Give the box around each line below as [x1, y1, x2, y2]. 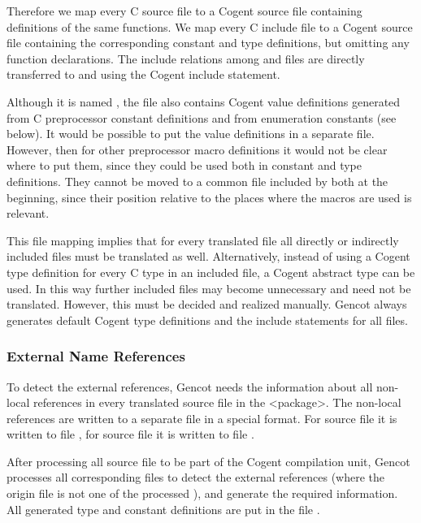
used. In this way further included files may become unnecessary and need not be [7, 279, 411, 296]
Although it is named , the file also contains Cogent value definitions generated [7, 93, 401, 110]
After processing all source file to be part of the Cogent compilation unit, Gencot [7, 452, 410, 469]
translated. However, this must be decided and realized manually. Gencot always [7, 296, 407, 313]
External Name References [7, 346, 185, 366]
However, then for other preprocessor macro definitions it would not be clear [7, 140, 388, 158]
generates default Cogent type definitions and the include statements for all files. [7, 311, 408, 328]
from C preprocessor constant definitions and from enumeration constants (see [7, 109, 397, 126]
